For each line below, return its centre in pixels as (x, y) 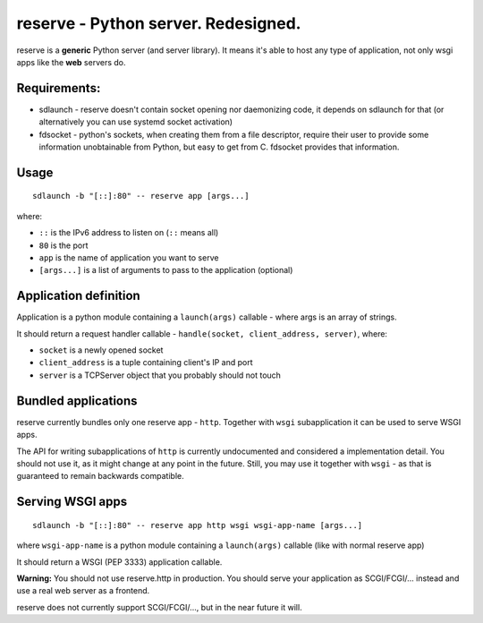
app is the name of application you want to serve (129, 257)
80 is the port (64, 245)
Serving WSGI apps (72, 502)
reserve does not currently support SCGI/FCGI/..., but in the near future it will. (160, 607)
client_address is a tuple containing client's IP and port (146, 363)
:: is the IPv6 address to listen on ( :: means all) (129, 233)
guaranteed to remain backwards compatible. (100, 476)
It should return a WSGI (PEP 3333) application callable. (119, 562)
